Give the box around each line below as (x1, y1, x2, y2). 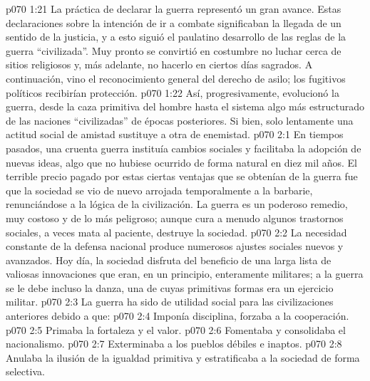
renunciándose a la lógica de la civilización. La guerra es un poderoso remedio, (6, 197, 348, 212)
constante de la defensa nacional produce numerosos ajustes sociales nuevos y (6, 239, 344, 254)
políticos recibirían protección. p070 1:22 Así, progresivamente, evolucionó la (6, 85, 339, 100)
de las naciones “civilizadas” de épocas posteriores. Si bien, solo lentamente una (6, 113, 354, 127)
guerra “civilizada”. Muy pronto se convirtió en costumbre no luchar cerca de (6, 43, 341, 58)
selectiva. (6, 364, 45, 379)
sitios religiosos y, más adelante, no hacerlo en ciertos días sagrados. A (6, 57, 313, 72)
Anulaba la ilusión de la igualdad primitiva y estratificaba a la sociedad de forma (6, 350, 360, 365)
